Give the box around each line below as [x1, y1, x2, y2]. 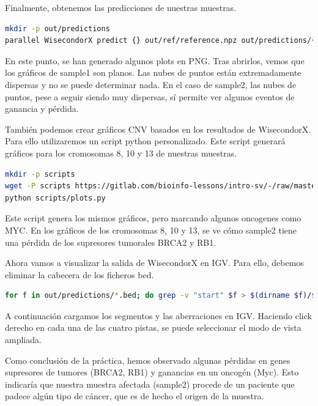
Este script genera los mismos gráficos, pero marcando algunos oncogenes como [5, 212, 301, 224]
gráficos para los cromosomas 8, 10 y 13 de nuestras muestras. [5, 146, 237, 159]
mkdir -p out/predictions [5, 24, 110, 33]
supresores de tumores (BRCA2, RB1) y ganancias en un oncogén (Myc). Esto [5, 366, 299, 378]
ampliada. [5, 333, 42, 346]
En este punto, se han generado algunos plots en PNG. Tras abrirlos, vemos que [5, 54, 305, 67]
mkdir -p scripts [5, 169, 75, 179]
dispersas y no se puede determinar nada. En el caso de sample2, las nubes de [5, 78, 297, 90]
